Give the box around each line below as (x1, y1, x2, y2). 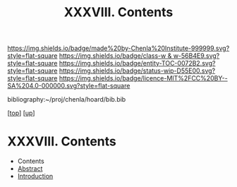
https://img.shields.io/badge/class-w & (59, 52, 172, 60)
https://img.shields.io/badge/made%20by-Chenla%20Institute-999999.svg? (7, 44, 230, 53)
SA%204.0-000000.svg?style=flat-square (7, 82, 130, 90)
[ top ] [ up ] (7, 109, 35, 117)
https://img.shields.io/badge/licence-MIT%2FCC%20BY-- (59, 74, 228, 83)
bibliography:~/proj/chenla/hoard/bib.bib (7, 95, 126, 104)
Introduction (17, 172, 54, 181)
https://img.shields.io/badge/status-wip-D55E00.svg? (59, 66, 216, 75)
